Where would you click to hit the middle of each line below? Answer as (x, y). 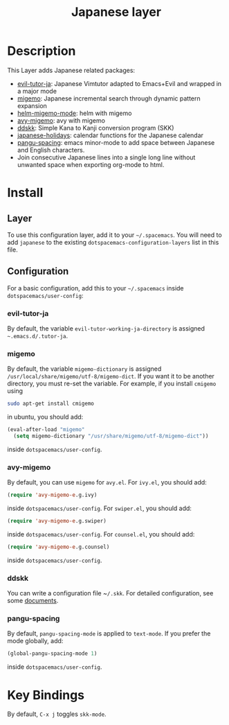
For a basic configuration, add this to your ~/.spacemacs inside (96, 288)
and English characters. (51, 150)
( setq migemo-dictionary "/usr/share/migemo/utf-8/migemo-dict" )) (111, 436)
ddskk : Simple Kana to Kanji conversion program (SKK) (95, 128)
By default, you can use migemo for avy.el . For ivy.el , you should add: (107, 482)
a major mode (37, 91)
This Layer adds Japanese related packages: (71, 70)
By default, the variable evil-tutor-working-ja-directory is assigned (106, 329)
